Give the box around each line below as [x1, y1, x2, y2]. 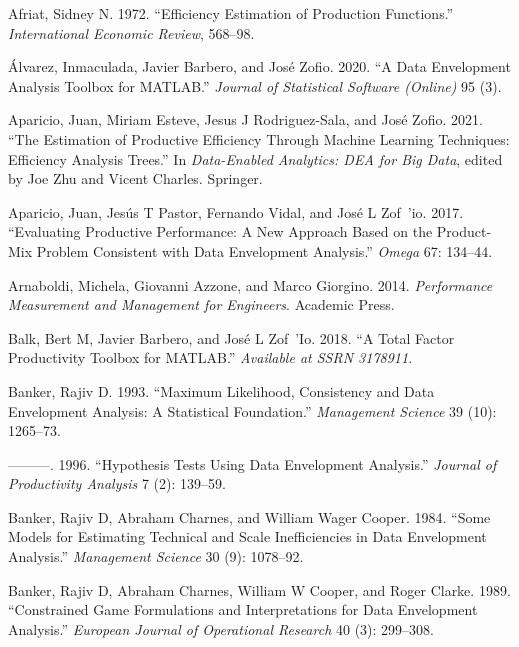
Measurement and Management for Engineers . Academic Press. [8, 294, 395, 315]
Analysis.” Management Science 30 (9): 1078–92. [8, 546, 304, 567]
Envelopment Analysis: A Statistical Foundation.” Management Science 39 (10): [8, 400, 497, 421]
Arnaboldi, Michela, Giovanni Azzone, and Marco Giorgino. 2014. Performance [8, 274, 493, 295]
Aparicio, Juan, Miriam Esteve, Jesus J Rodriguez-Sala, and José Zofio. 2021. [8, 109, 483, 130]
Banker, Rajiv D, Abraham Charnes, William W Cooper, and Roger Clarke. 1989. [8, 579, 511, 600]
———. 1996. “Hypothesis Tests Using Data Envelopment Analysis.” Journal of [8, 453, 497, 474]
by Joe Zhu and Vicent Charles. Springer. [8, 168, 263, 189]
